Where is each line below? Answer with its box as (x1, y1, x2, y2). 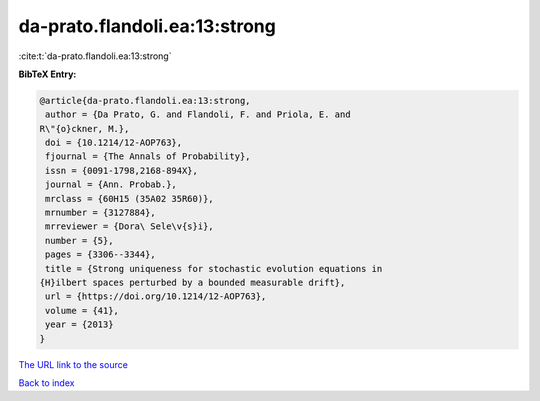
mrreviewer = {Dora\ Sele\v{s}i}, (45, 221, 214, 232)
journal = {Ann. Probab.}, (45, 179, 177, 190)
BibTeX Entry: (18, 68, 77, 80)
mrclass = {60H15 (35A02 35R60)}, (45, 193, 214, 204)
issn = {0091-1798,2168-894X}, (45, 165, 199, 176)
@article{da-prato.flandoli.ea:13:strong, (39, 95, 251, 106)
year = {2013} (45, 319, 114, 330)
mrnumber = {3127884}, (45, 207, 157, 219)
